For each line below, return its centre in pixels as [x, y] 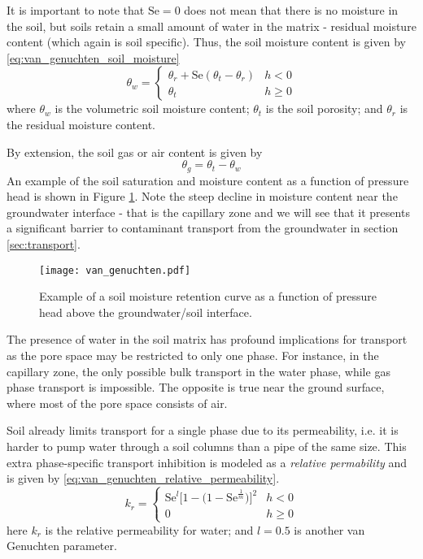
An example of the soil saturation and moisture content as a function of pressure [208, 180]
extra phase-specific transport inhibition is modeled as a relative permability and [207, 462]
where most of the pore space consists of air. [117, 403]
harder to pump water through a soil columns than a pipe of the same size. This [207, 446]
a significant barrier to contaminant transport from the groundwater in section [203, 228]
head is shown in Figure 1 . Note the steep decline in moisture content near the [202, 196]
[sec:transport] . [44, 243]
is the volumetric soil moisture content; [152, 108]
